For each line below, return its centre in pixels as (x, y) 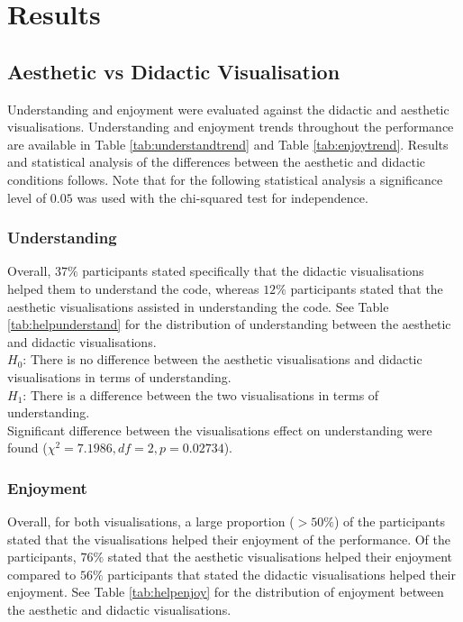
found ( (27, 448)
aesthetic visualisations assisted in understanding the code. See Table (198, 306)
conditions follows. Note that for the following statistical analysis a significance (225, 179)
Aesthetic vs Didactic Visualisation (174, 71)
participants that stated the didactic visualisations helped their (281, 574)
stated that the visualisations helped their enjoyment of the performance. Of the (229, 539)
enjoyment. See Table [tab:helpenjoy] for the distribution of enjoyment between (226, 592)
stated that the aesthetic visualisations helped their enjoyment (280, 557)
